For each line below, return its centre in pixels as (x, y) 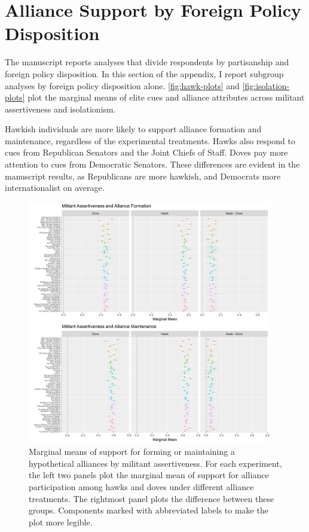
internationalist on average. (55, 188)
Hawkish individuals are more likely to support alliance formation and (133, 129)
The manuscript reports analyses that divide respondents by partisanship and (147, 62)
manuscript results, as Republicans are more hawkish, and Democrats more (143, 176)
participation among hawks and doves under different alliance (141, 487)
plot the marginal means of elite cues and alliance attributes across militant (166, 97)
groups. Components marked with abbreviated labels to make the (149, 510)
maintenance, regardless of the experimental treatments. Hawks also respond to (150, 140)
